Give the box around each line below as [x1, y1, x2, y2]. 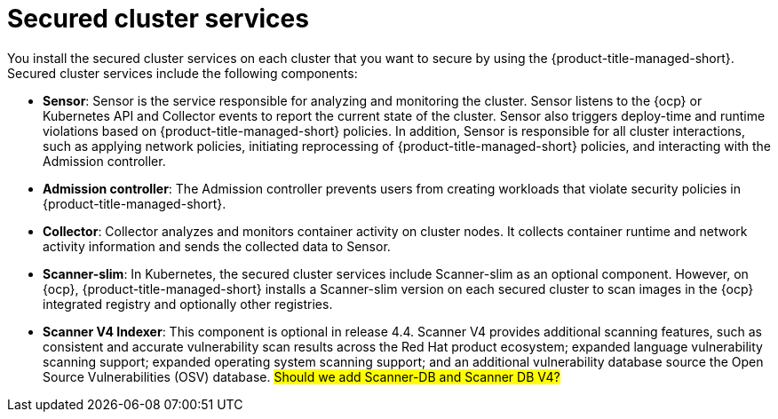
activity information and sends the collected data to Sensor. [43, 238, 391, 254]
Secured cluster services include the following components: [7, 65, 358, 81]
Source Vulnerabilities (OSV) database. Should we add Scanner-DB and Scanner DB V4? [43, 368, 560, 384]
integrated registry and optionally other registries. [43, 296, 333, 312]
